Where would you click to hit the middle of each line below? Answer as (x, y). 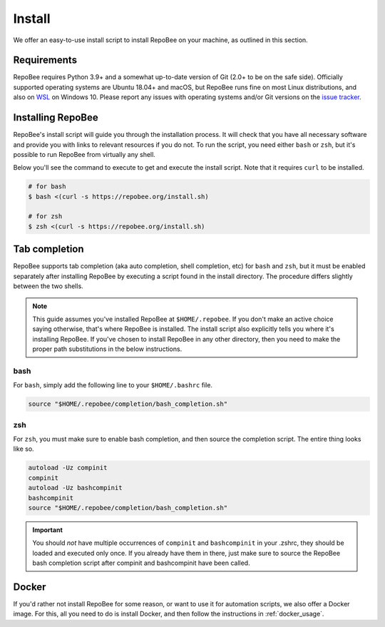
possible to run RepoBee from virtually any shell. (84, 154)
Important (48, 530)
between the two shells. (48, 286)
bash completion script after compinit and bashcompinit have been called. (141, 563)
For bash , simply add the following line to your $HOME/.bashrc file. (113, 385)
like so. (24, 449)
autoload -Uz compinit (68, 468)
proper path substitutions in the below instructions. (107, 349)
